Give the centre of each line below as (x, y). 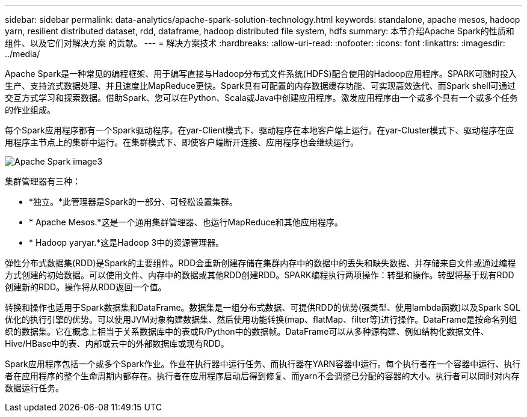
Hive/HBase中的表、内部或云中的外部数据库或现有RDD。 (117, 343)
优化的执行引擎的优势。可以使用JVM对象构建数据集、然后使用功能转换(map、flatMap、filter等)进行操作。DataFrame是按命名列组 (261, 319)
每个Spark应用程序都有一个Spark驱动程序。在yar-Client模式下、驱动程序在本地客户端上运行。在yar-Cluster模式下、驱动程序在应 (260, 130)
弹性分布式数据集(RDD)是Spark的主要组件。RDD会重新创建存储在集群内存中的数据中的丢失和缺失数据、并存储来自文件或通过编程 (260, 263)
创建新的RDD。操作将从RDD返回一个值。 (86, 287)
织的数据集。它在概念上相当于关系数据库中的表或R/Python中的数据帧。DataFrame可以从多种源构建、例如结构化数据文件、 (247, 331)
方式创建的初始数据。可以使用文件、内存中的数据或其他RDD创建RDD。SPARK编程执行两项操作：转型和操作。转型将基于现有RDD (260, 275)
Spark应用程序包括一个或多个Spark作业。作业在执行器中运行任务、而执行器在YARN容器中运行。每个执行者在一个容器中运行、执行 (263, 364)
